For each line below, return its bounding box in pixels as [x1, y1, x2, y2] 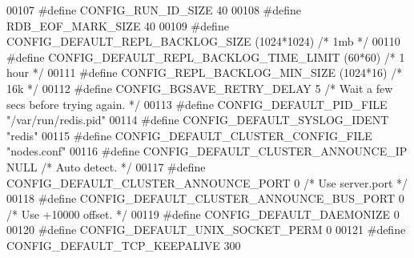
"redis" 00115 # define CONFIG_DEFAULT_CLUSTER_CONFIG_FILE [6, 127, 372, 143]
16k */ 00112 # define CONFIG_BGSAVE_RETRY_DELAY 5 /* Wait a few [6, 79, 393, 96]
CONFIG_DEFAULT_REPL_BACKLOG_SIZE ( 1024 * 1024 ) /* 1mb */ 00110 [6, 33, 400, 50]
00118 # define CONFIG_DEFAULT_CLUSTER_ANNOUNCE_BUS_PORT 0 [6, 190, 404, 207]
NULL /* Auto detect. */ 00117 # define [6, 158, 206, 175]
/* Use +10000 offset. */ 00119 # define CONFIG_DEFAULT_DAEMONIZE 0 [6, 205, 400, 222]
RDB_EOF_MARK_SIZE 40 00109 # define [6, 17, 229, 34]
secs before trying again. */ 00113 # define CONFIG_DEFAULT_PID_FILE [6, 95, 388, 112]
